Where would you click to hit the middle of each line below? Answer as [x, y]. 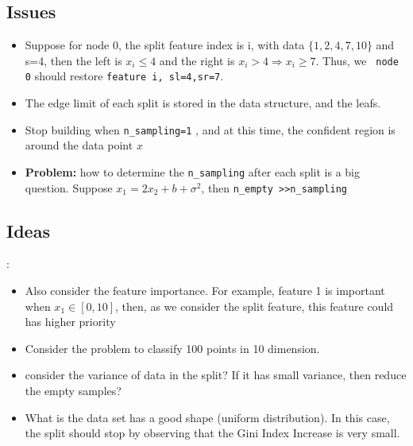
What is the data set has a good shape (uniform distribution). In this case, [207, 417]
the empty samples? [73, 391]
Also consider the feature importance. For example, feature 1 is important [205, 291]
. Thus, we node [357, 60]
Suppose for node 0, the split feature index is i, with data [165, 45]
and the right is [197, 60]
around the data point [79, 145]
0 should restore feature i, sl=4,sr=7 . [124, 76]
